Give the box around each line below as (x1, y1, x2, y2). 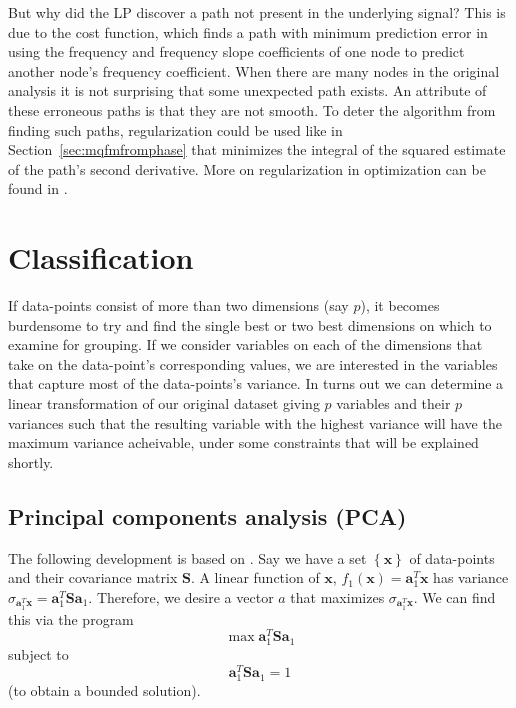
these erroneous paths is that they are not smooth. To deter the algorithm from (8, 99, 496, 120)
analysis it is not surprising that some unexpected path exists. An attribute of (8, 80, 487, 101)
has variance (433, 567, 509, 588)
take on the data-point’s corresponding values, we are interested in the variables (8, 353, 498, 374)
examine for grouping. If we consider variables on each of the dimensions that (8, 334, 483, 355)
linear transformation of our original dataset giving (8, 393, 320, 414)
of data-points (409, 547, 495, 568)
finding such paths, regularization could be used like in (8, 119, 343, 140)
